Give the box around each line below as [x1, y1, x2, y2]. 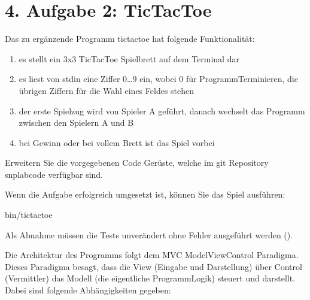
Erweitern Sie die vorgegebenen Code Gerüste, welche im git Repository [5, 156, 269, 169]
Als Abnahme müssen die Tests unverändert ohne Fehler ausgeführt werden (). [5, 228, 293, 241]
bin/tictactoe [5, 208, 53, 221]
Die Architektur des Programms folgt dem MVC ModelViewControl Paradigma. [5, 249, 299, 261]
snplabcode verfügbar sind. [5, 168, 103, 180]
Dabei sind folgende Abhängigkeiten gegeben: [5, 284, 171, 296]
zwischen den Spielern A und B [19, 116, 134, 129]
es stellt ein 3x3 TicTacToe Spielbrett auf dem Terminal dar [19, 52, 239, 65]
